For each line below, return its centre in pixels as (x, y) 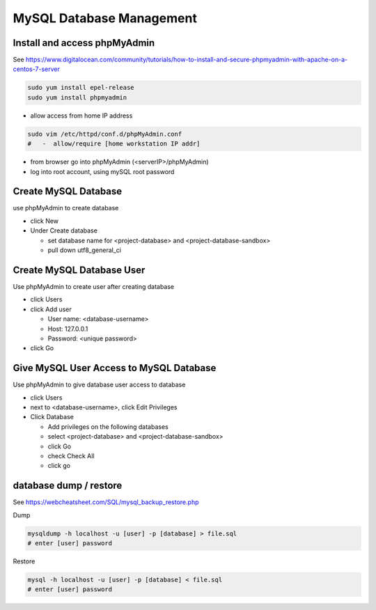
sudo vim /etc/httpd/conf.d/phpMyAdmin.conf (105, 134)
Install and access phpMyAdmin (84, 43)
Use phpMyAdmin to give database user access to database (99, 385)
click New (45, 221)
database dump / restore (68, 486)
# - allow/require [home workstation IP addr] (114, 144)
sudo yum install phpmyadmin (77, 97)
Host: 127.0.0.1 (68, 329)
